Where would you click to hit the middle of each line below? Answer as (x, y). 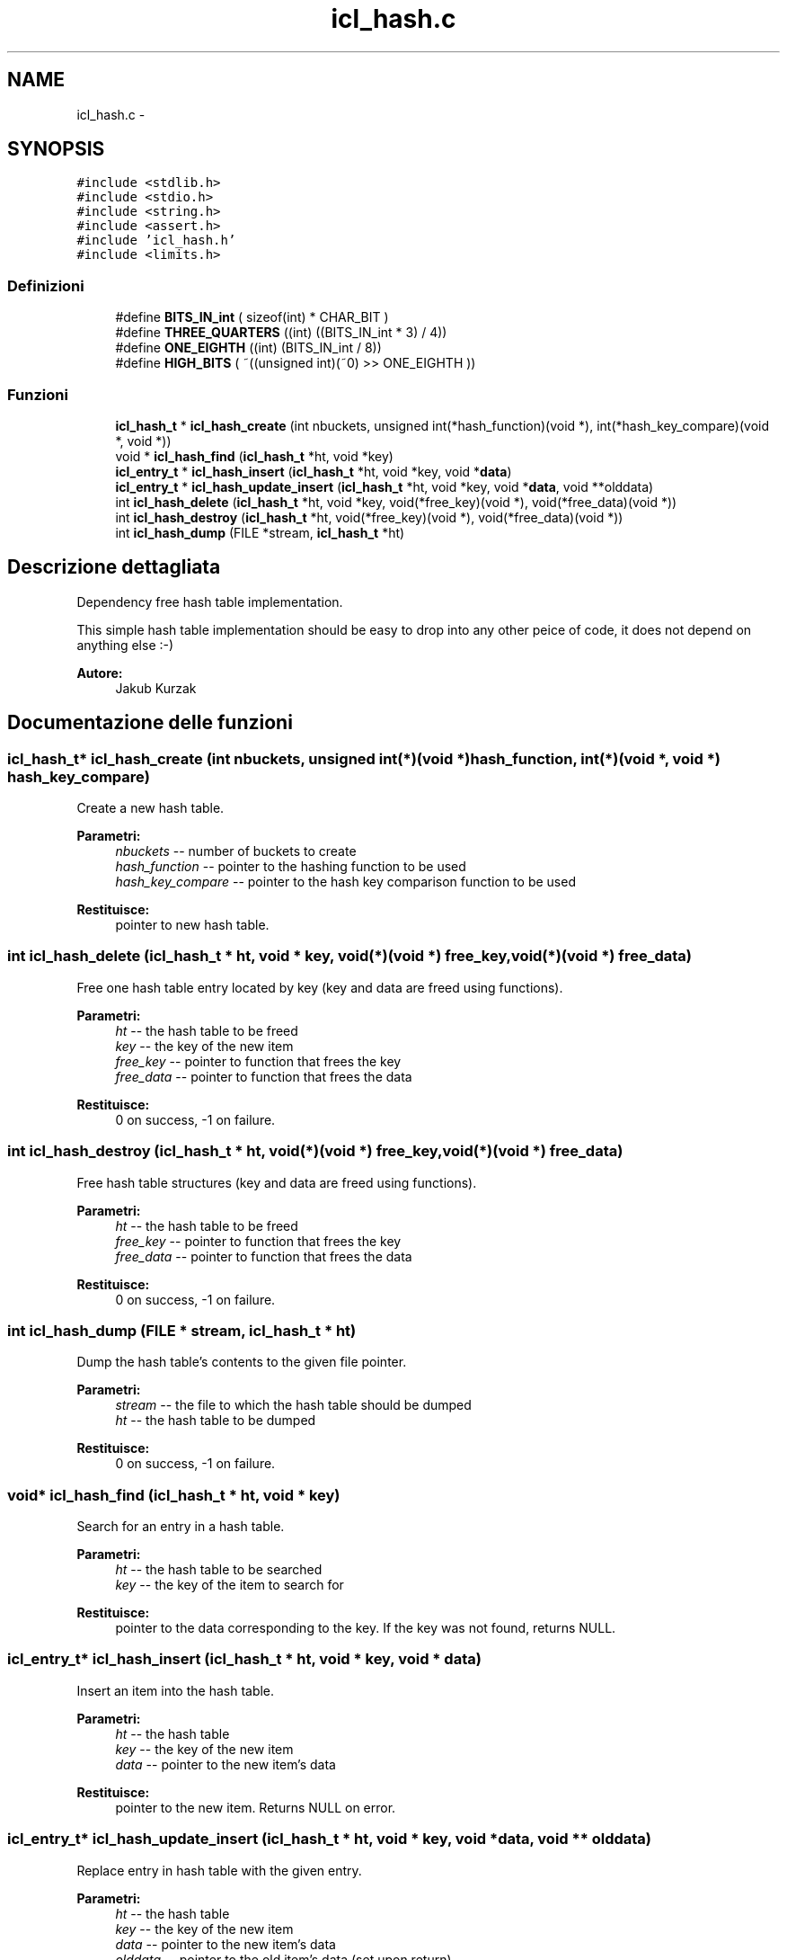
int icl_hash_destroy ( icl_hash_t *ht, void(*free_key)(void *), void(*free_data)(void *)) (369, 517)
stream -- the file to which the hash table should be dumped (293, 1405)
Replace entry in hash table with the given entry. (219, 1870)
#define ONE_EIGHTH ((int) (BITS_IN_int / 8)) (248, 348)
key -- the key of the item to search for (230, 1585)
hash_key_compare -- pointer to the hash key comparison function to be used (345, 882)
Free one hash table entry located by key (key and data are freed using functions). (320, 987)
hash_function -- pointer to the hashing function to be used (291, 866)
